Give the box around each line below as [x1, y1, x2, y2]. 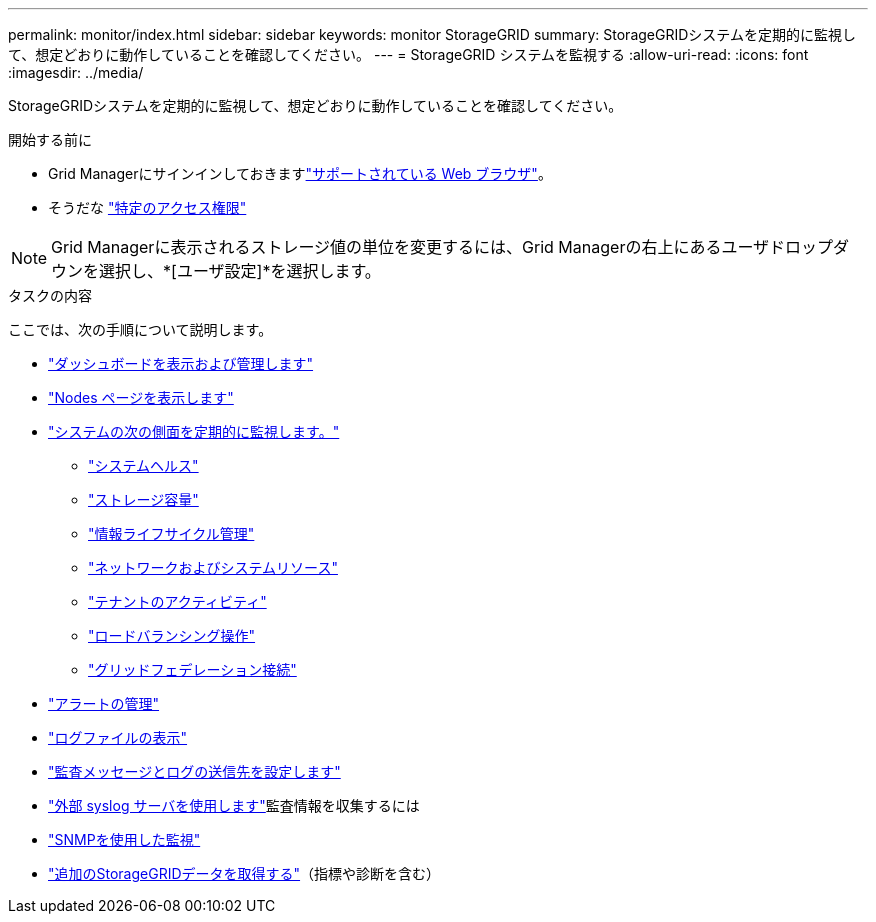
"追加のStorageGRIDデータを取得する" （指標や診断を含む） [48, 865, 441, 882]
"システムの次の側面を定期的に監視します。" [48, 423, 340, 440]
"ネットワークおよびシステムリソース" [88, 559, 338, 576]
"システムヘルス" [88, 457, 199, 474]
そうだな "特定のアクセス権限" [48, 199, 247, 216]
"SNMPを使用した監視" [48, 831, 201, 848]
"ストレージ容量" [88, 491, 199, 508]
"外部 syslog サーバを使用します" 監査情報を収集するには [48, 797, 420, 814]
